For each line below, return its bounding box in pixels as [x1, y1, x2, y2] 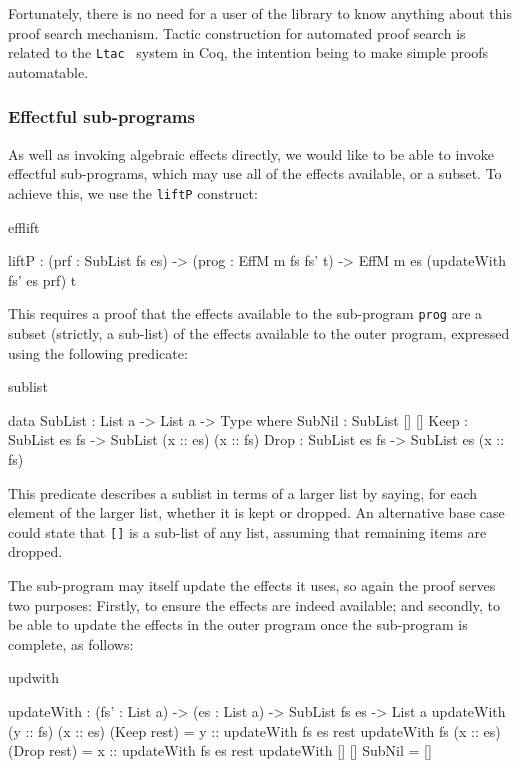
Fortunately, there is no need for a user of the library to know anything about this [8, 3, 512, 23]
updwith [8, 667, 59, 688]
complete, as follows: [8, 633, 134, 654]
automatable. [8, 61, 89, 82]
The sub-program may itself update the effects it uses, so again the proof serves [8, 574, 496, 595]
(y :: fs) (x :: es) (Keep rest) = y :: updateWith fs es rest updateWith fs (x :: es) [8, 720, 501, 741]
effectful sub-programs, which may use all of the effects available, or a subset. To [8, 163, 502, 184]
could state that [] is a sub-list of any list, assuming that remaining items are [8, 521, 487, 542]
